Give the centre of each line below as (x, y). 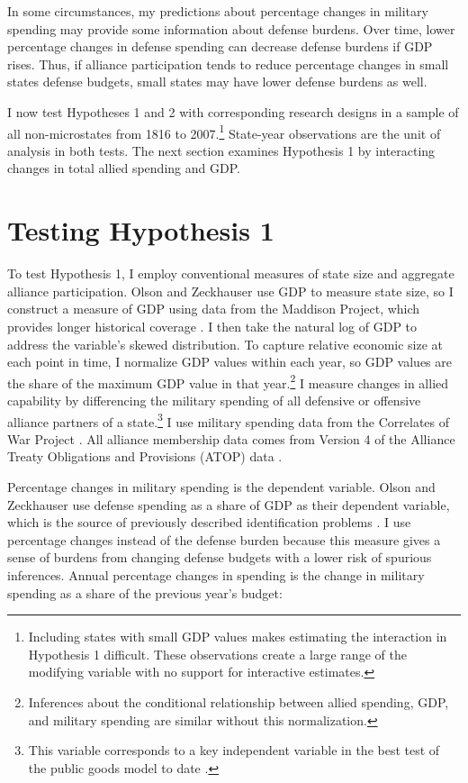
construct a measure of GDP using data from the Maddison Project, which (214, 309)
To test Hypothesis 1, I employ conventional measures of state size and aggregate (231, 273)
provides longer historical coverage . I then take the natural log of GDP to (212, 326)
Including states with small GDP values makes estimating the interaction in (238, 637)
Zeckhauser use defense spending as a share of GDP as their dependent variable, (229, 504)
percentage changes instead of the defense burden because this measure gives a (224, 539)
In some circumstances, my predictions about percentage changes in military (218, 11)
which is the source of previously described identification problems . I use (209, 522)
